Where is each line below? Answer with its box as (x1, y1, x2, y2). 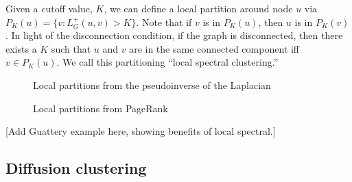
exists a (5, 41, 37, 55)
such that (51, 41, 91, 55)
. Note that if (136, 14, 192, 29)
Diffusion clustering (5, 157, 147, 179)
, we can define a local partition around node (104, 1, 293, 15)
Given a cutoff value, (5, 1, 93, 15)
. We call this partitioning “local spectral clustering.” (56, 55, 279, 69)
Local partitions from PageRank (33, 101, 168, 115)
